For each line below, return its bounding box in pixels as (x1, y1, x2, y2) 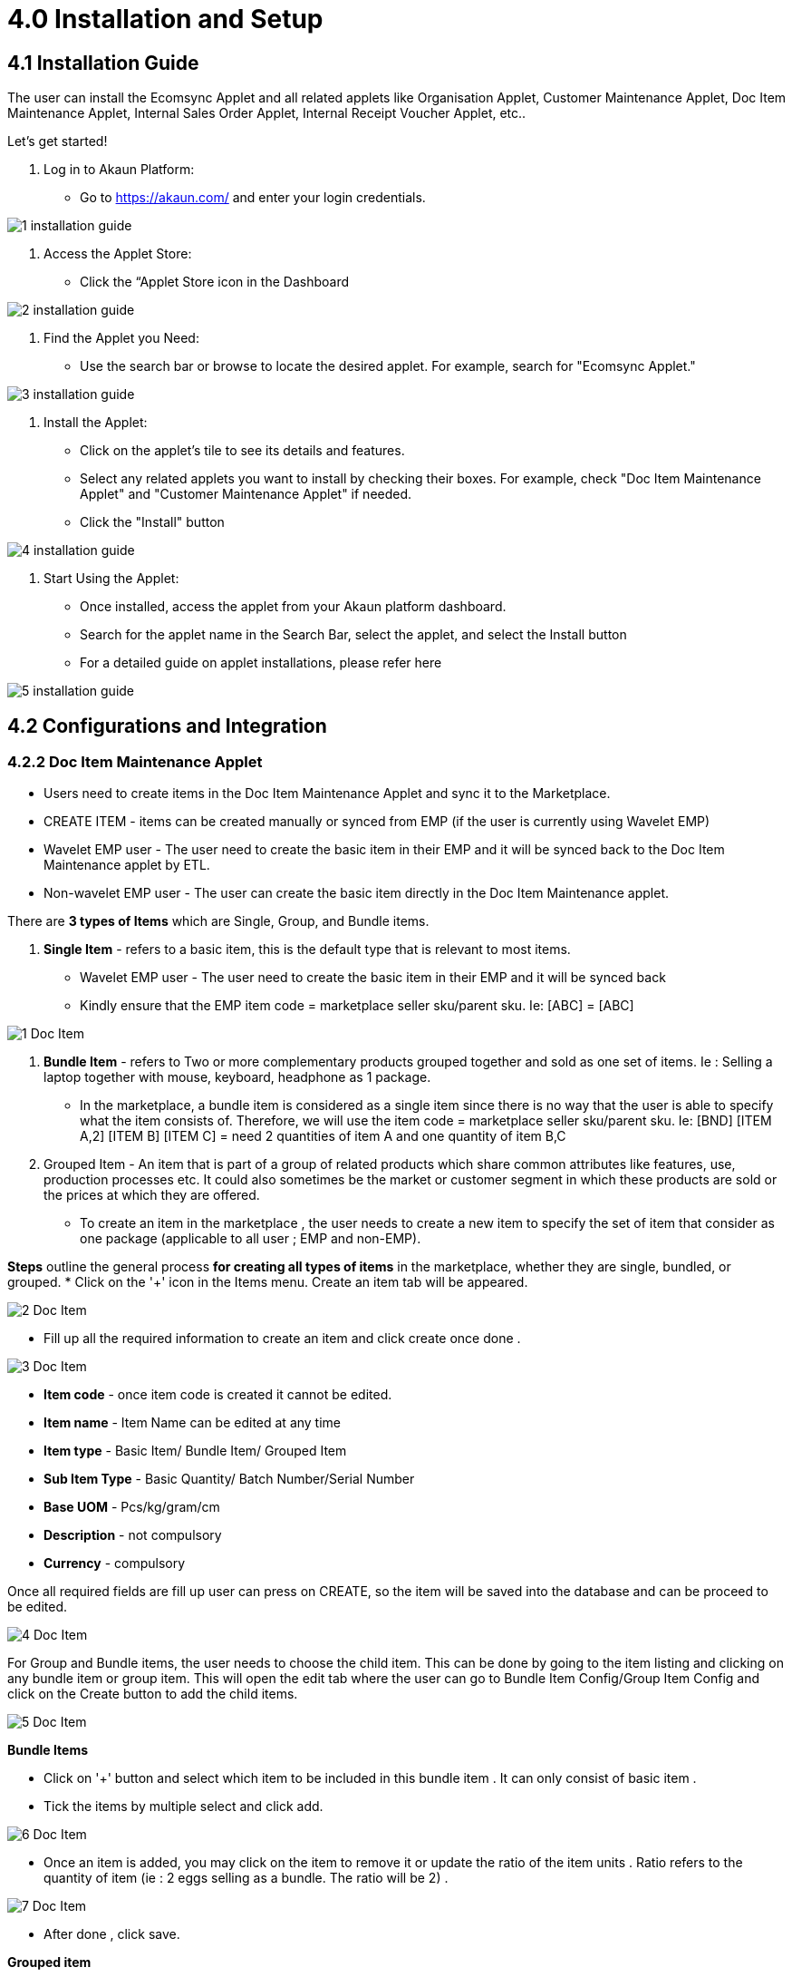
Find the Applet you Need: (43, 330, 199, 346)
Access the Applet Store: (43, 246, 192, 262)
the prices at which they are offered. (43, 1187, 260, 1203)
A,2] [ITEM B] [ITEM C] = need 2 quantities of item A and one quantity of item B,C (80, 1128, 566, 1144)
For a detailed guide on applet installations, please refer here (80, 655, 442, 671)
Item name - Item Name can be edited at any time (43, 1415, 342, 1431)
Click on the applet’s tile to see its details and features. (80, 443, 405, 459)
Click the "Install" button (80, 514, 225, 531)
